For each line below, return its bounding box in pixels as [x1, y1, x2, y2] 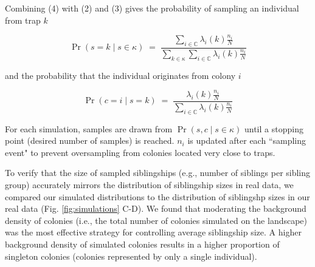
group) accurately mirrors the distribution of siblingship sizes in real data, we [5, 178, 294, 191]
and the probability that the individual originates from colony [5, 69, 236, 81]
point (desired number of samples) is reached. [5, 134, 175, 147]
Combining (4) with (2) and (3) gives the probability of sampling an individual [5, 2, 299, 14]
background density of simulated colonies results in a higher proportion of [5, 237, 280, 250]
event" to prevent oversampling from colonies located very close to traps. [5, 146, 275, 158]
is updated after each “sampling [187, 134, 306, 147]
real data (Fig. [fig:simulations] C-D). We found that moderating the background [5, 202, 306, 215]
